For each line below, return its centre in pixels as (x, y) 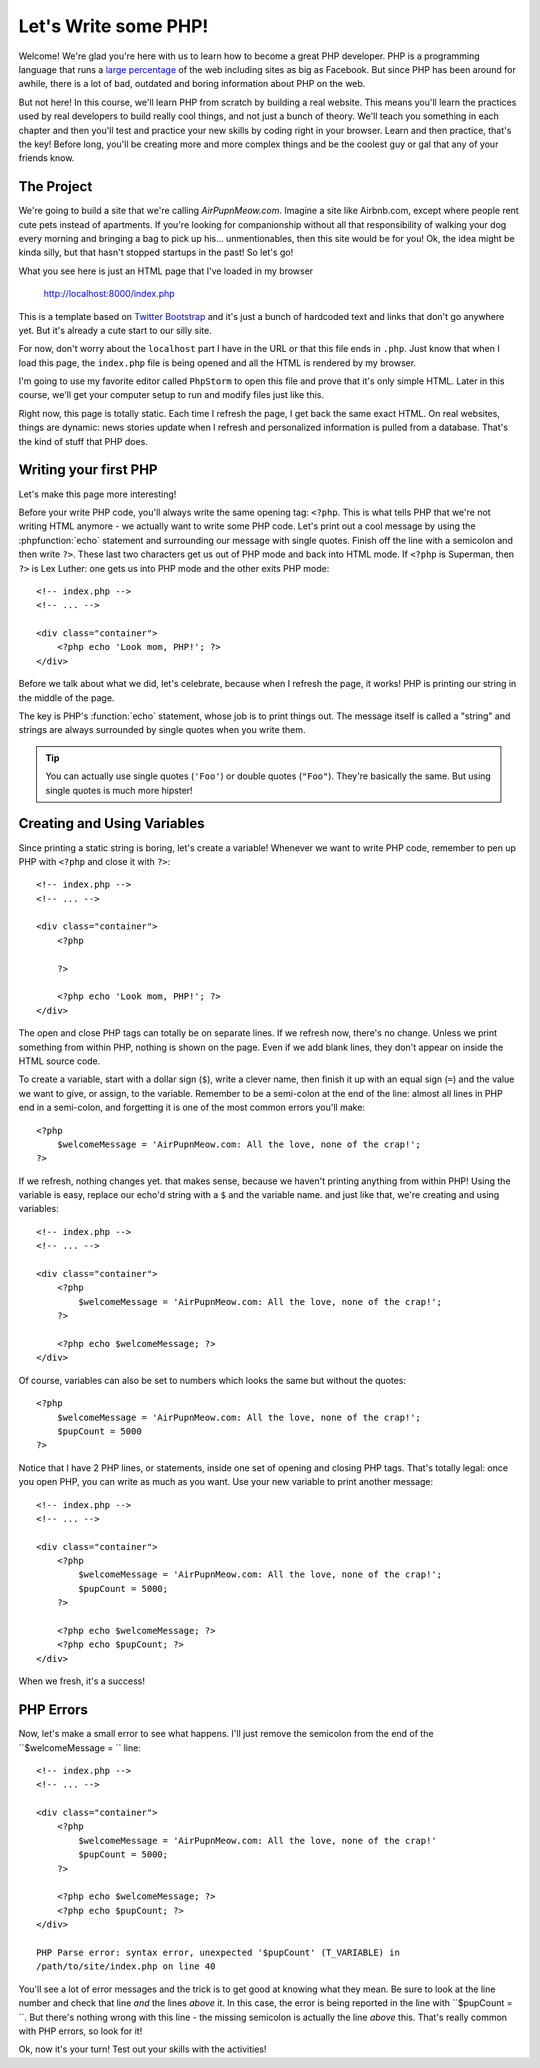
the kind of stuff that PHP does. (83, 441)
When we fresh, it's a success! (81, 1681)
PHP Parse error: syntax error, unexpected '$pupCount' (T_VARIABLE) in (218, 1952)
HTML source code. (59, 1061)
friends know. (46, 158)
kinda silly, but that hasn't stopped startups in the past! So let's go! (156, 252)
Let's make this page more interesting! (97, 494)
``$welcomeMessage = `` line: (80, 1747)
